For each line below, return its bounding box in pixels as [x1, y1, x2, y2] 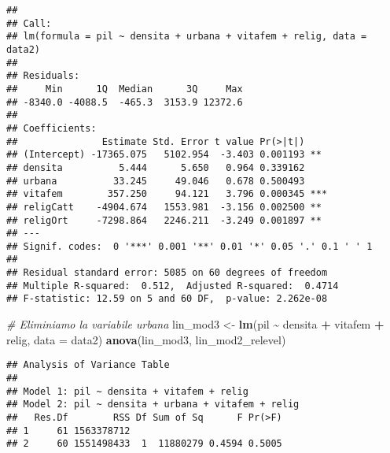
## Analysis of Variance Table [6, 359, 170, 371]
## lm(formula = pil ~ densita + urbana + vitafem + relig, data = [6, 31, 367, 43]
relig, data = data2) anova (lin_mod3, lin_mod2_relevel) [6, 331, 286, 347]
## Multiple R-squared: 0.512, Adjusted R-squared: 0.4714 [6, 280, 339, 291]
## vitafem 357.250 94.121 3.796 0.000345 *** [6, 188, 328, 200]
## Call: [6, 17, 52, 29]
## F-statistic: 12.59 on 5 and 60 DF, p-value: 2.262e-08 [6, 293, 328, 305]
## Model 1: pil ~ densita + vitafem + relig [6, 385, 248, 397]
